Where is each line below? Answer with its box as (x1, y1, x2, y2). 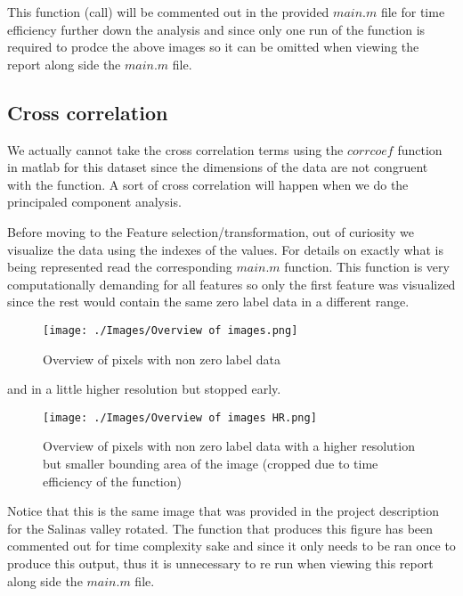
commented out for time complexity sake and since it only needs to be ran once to (7, 536, 456, 555)
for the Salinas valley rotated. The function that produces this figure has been (7, 518, 434, 537)
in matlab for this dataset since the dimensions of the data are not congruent (7, 158, 428, 176)
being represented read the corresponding (7, 257, 232, 276)
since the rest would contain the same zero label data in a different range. (7, 292, 410, 311)
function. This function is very (284, 257, 450, 276)
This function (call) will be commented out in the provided (7, 3, 329, 20)
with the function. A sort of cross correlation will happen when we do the (7, 175, 409, 193)
